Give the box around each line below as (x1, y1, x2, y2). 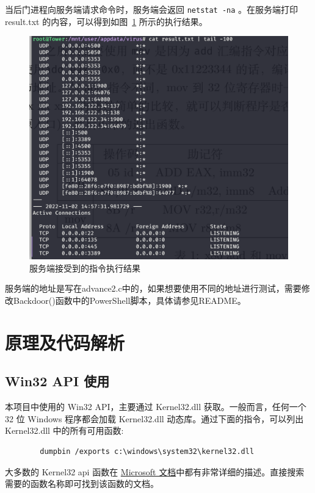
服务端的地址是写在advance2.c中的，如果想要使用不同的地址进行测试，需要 (5, 282, 302, 295)
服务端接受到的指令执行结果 (29, 261, 140, 274)
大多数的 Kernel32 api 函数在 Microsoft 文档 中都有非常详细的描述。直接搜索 (5, 465, 305, 478)
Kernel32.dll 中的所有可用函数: (5, 424, 124, 437)
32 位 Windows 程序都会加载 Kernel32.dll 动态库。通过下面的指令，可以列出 (5, 412, 304, 425)
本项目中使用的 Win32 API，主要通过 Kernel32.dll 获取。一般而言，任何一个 (5, 400, 306, 413)
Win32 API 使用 (5, 372, 110, 390)
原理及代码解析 (5, 329, 125, 354)
